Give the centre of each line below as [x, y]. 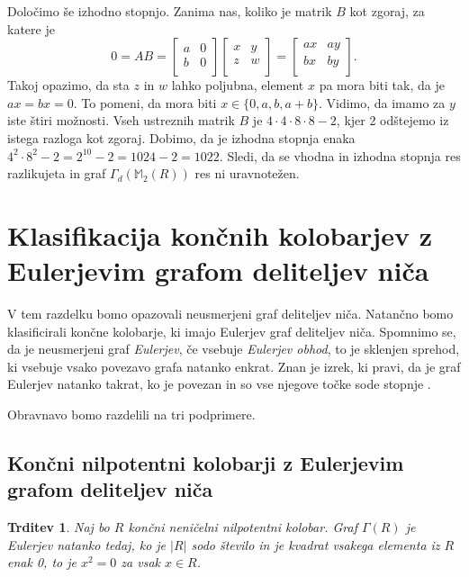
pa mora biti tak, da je [382, 85]
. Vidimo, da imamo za [382, 102]
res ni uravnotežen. [247, 173]
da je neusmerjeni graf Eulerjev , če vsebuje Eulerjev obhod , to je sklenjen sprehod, [234, 349]
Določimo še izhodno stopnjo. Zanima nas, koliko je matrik [170, 11]
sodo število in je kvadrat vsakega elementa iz [316, 544]
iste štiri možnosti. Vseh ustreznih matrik [121, 120]
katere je [31, 28]
